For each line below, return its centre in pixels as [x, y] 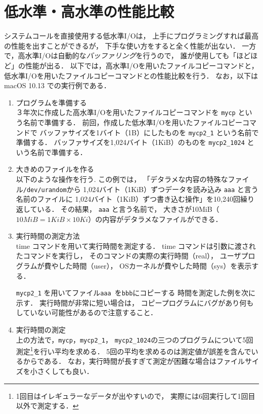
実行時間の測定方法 [48, 236]
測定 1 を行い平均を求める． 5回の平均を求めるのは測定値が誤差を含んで [134, 350]
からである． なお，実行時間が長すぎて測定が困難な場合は [120, 361]
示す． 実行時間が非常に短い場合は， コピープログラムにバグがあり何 [131, 302]
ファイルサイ [237, 361]
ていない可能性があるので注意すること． [90, 312]
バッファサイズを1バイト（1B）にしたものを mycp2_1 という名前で [149, 132]
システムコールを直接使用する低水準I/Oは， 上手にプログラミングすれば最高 [131, 36]
